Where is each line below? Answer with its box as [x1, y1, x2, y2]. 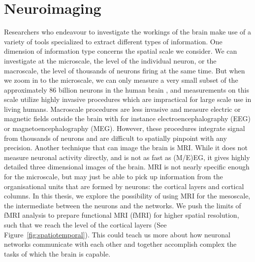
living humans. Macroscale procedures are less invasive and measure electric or [4, 103, 241, 114]
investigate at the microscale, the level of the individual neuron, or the [4, 55, 217, 65]
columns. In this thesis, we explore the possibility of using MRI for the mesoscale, [4, 191, 251, 201]
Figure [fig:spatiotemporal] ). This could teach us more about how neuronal [4, 229, 230, 239]
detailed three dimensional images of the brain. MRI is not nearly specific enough [4, 162, 250, 172]
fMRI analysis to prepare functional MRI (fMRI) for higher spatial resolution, [4, 210, 239, 220]
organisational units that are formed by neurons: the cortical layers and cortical [4, 181, 244, 191]
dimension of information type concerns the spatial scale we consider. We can [4, 46, 237, 56]
